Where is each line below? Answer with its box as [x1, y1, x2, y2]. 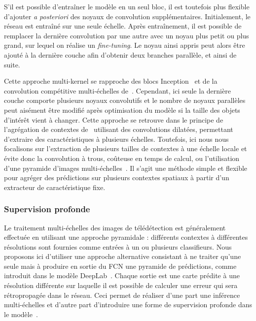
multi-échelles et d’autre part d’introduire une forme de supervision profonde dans [4, 299, 253, 310]
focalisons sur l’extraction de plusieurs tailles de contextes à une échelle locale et [4, 143, 247, 154]
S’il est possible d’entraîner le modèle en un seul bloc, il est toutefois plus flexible [4, 1, 250, 11]
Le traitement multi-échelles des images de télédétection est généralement [4, 222, 226, 232]
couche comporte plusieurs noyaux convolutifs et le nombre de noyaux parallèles [4, 95, 246, 105]
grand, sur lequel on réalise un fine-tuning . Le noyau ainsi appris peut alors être [4, 40, 245, 50]
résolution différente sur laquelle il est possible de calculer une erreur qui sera [4, 280, 238, 290]
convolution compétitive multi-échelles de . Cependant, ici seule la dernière [4, 85, 231, 96]
